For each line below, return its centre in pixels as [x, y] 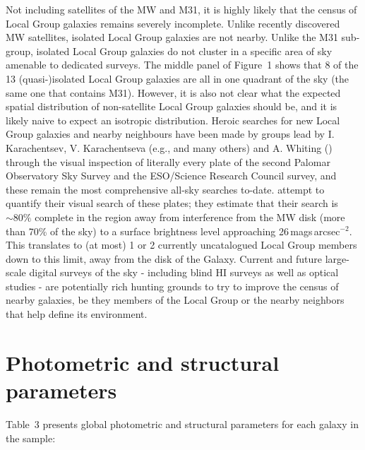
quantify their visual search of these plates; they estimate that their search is [172, 203]
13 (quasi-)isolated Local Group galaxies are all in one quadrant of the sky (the [178, 78]
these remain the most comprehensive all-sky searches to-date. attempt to [165, 189]
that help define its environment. [77, 314]
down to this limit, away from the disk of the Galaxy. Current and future [164, 258]
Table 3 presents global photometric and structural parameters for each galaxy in [182, 424]
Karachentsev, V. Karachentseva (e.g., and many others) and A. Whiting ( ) [169, 147]
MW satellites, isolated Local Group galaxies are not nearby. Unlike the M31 [172, 37]
